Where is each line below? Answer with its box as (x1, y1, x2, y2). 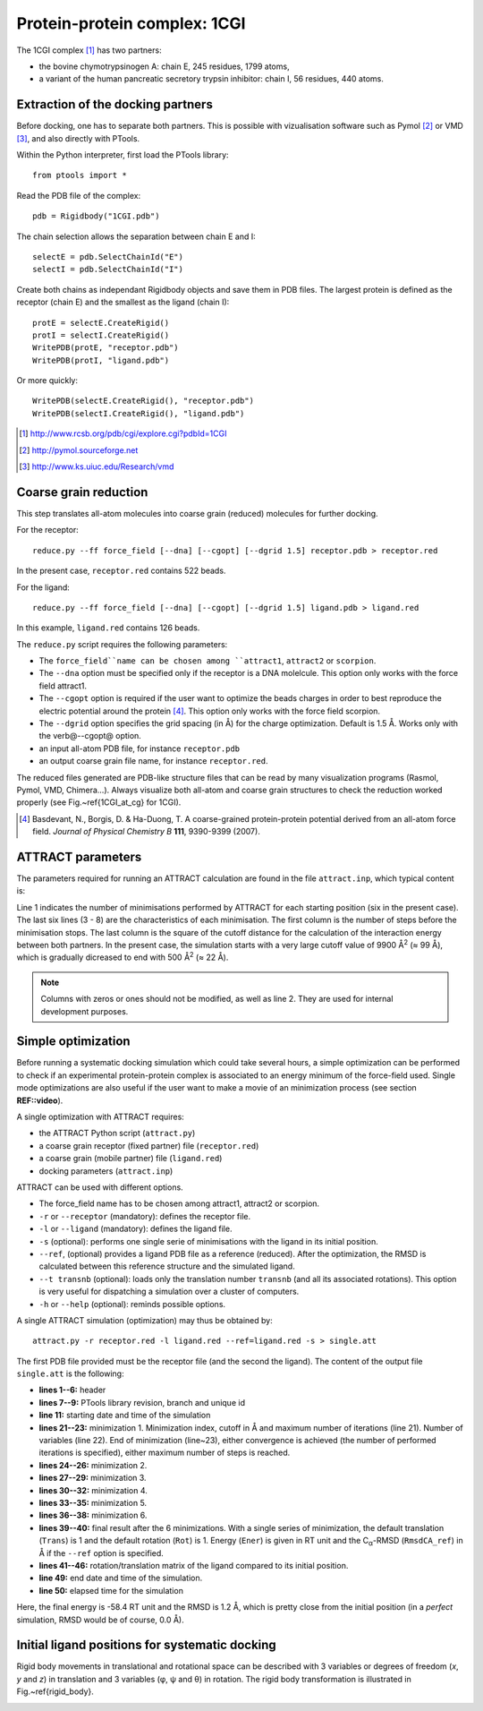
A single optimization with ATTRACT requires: (16, 1111, 185, 1123)
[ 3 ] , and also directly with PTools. (16, 133, 140, 143)
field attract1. (38, 680, 88, 691)
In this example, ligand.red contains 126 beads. (16, 622, 200, 633)
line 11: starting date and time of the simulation (38, 1410, 211, 1421)
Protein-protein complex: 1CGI (16, 13, 246, 33)
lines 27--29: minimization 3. (38, 1473, 147, 1484)
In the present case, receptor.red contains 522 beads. (16, 565, 226, 577)
